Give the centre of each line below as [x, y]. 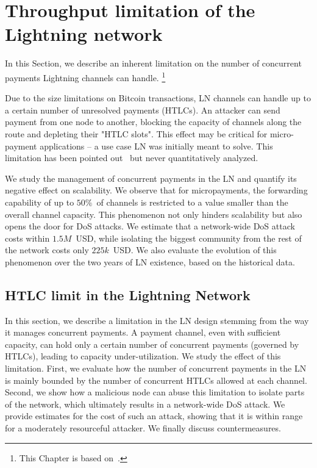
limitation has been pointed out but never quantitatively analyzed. [132, 158]
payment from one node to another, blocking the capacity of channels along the [153, 122]
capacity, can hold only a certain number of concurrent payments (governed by [152, 344]
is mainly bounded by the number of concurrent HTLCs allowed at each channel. [156, 380]
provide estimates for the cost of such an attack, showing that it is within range [154, 416]
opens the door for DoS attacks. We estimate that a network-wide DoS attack [150, 226]
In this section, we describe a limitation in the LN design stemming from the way [157, 320]
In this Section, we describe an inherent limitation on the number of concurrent [153, 63]
